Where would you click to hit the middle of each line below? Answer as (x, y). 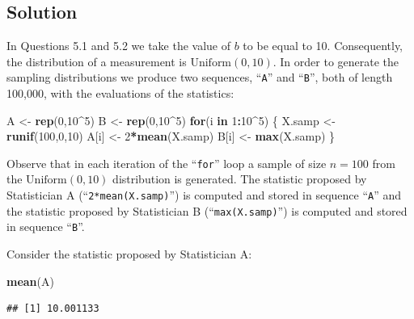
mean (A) (30, 281)
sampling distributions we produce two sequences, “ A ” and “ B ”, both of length (200, 77)
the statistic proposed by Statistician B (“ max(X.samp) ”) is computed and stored (207, 210)
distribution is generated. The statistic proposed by (240, 179)
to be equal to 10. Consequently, (323, 46)
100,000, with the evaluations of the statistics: (120, 93)
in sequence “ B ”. (46, 227)
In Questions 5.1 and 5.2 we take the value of (119, 46)
